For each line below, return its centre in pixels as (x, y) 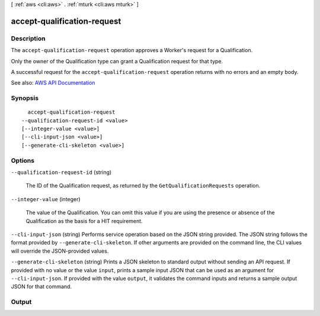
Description (28, 38)
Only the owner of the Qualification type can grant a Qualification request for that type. (117, 61)
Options (23, 160)
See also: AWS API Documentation (53, 83)
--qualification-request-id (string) (61, 172)
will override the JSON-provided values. (60, 251)
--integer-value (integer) (46, 199)
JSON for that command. (41, 286)
